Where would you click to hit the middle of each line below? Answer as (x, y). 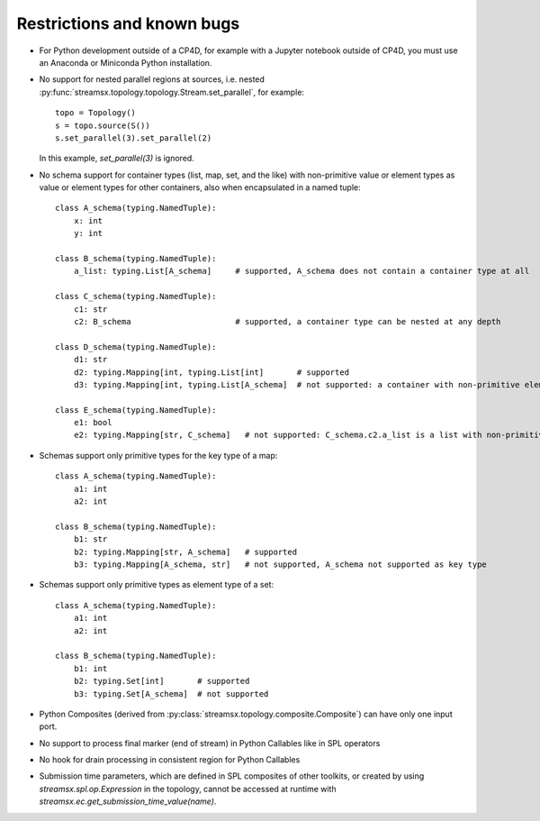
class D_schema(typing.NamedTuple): (136, 347)
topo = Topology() (96, 113)
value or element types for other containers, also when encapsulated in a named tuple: (200, 187)
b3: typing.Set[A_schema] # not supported (171, 693)
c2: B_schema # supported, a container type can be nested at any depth (287, 321)
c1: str (90, 309)
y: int (88, 233)
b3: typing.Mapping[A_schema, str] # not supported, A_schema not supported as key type (280, 565)
